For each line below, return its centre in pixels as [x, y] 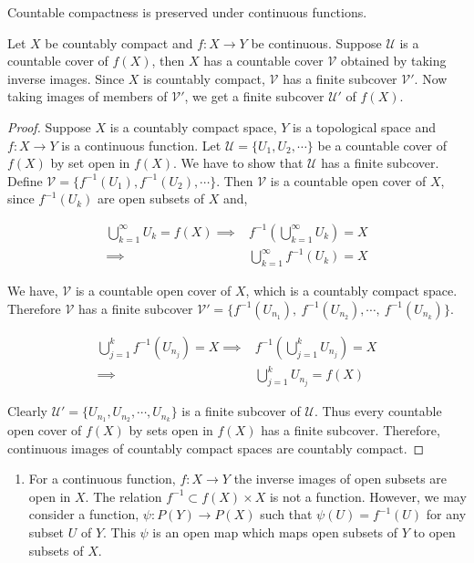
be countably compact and [119, 42]
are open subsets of [151, 198]
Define [25, 180]
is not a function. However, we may [368, 496]
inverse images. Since [66, 78]
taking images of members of [88, 96]
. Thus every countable [378, 411]
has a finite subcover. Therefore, [350, 430]
